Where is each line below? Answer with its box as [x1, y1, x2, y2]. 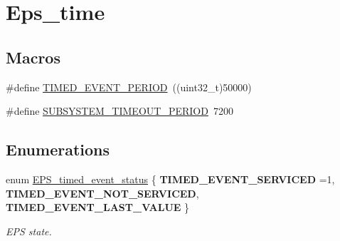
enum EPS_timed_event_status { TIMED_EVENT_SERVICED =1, [6, 171, 335, 186]
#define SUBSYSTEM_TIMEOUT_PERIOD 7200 [6, 103, 233, 118]
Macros [6, 46, 60, 68]
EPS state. [6, 223, 52, 238]
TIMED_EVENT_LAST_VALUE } [6, 200, 190, 215]
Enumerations [6, 138, 110, 160]
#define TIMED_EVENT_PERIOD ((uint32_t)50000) [6, 79, 252, 94]
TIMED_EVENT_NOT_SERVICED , [6, 185, 199, 200]
